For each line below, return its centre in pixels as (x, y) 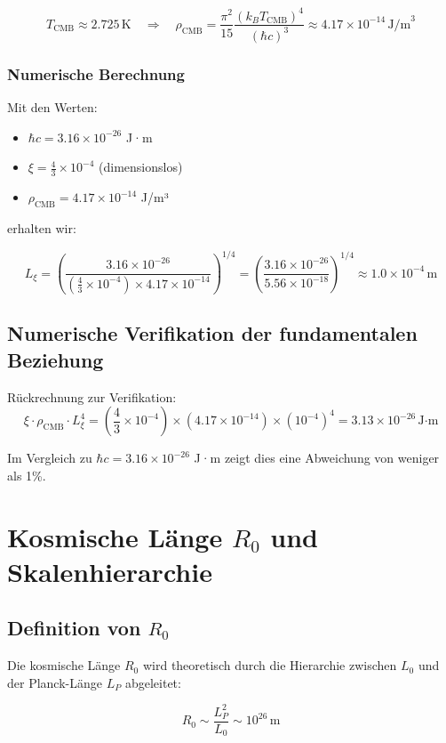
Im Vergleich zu (50, 458)
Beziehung (56, 359)
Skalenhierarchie (110, 571)
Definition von (74, 628)
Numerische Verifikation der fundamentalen (212, 333)
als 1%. (27, 475)
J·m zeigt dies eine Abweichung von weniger (317, 458)
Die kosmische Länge (64, 665)
